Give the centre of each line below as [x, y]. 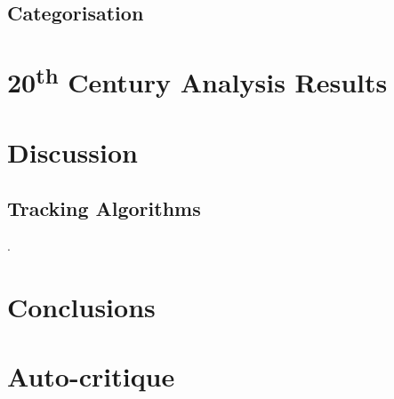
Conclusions [81, 306]
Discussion [72, 152]
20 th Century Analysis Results [197, 80]
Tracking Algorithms [104, 208]
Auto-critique [91, 376]
